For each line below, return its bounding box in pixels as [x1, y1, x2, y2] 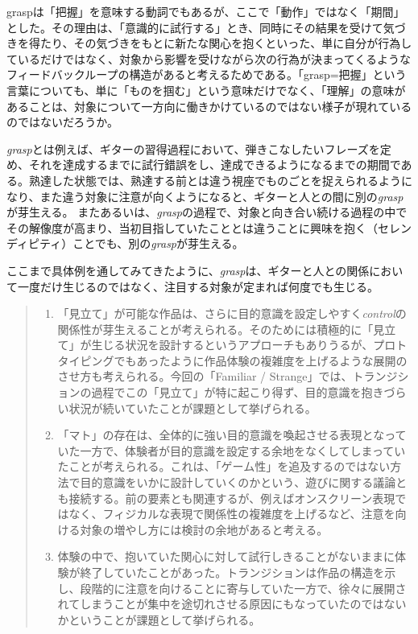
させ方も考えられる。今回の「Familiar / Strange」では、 [57, 368, 353, 385]
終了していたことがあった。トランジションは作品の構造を [80, 564, 385, 580]
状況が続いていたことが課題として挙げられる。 [68, 399, 317, 416]
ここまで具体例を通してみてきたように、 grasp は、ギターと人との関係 [6, 261, 370, 278]
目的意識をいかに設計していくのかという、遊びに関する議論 [80, 474, 396, 491]
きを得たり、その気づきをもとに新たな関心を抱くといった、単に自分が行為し [6, 35, 412, 51]
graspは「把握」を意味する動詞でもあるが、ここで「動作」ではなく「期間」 [6, 3, 405, 19]
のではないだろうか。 [6, 113, 118, 130]
